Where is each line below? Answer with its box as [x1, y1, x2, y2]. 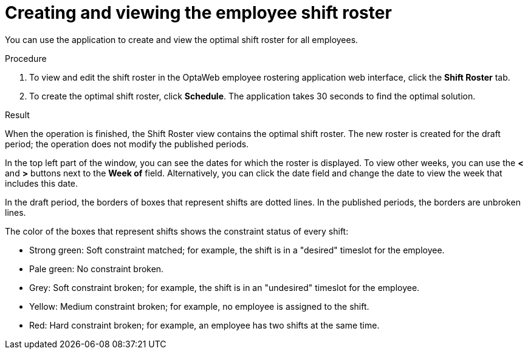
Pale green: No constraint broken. [29, 263, 164, 274]
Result [5, 109, 30, 120]
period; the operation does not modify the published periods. [5, 138, 249, 149]
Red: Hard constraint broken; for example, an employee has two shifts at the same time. [29, 319, 380, 330]
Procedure [5, 53, 47, 64]
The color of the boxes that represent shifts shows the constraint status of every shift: [5, 225, 349, 236]
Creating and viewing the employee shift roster [5, 2, 392, 23]
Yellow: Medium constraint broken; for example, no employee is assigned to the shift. [29, 301, 369, 312]
